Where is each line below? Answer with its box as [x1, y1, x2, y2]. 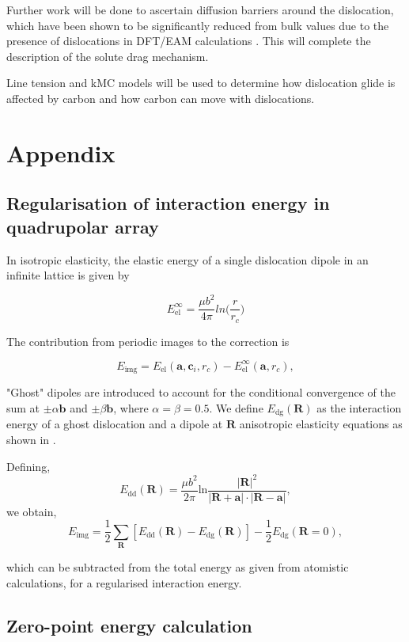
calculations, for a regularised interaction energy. [6, 574, 242, 591]
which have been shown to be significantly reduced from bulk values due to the [6, 17, 389, 33]
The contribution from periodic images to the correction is [6, 332, 290, 349]
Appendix [6, 136, 116, 169]
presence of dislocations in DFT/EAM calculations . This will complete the [6, 32, 371, 49]
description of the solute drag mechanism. [6, 47, 209, 64]
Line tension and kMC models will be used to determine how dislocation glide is [6, 74, 396, 91]
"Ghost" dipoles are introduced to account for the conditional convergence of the [6, 384, 396, 401]
